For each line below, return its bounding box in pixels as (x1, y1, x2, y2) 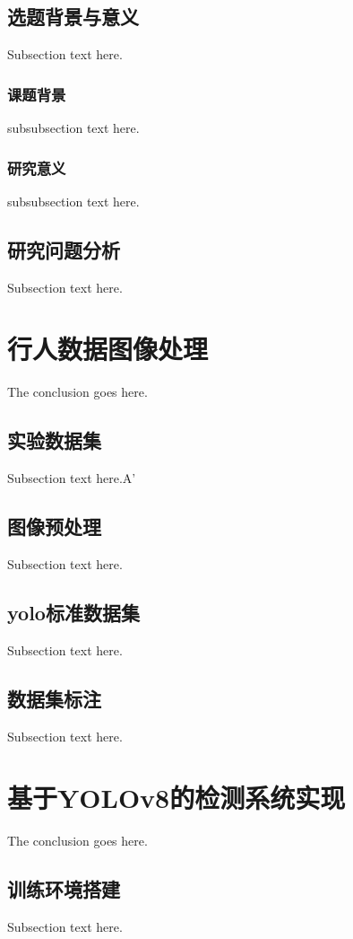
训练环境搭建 (7, 875, 120, 903)
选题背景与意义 (7, 3, 139, 31)
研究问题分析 (7, 235, 120, 263)
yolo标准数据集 (7, 598, 140, 626)
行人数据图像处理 (7, 330, 209, 367)
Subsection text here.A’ (7, 469, 136, 487)
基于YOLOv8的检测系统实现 (7, 779, 346, 816)
